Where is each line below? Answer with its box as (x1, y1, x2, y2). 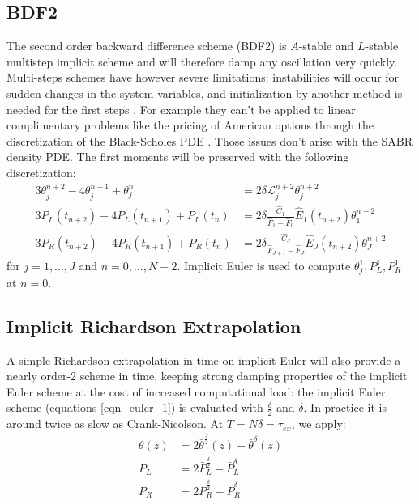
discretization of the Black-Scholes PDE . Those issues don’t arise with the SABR (6, 132, 413, 149)
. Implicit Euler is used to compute (177, 257, 351, 273)
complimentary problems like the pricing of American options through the (6, 116, 374, 133)
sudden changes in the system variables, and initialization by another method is (6, 84, 403, 101)
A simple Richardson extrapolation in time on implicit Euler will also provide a (6, 351, 401, 368)
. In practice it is (303, 399, 387, 416)
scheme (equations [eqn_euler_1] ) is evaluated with (6, 399, 263, 416)
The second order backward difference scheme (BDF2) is (6, 37, 287, 54)
